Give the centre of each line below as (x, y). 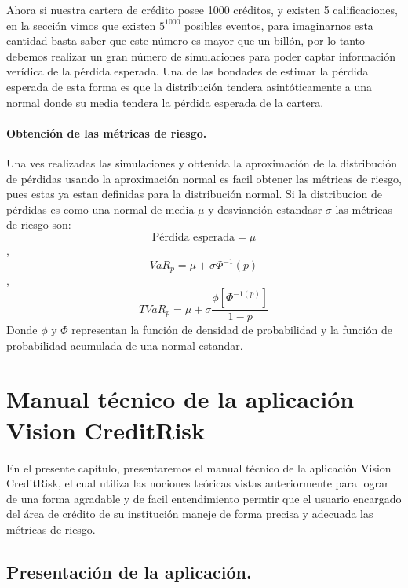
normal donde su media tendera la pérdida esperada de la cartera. (165, 102)
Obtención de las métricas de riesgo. (107, 132)
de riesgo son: (39, 224)
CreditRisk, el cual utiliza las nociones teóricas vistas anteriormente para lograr (198, 483)
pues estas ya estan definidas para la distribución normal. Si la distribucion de (195, 194)
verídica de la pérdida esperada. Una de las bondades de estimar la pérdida (188, 71)
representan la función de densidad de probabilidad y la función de (232, 330)
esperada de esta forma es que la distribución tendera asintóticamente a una (189, 86)
